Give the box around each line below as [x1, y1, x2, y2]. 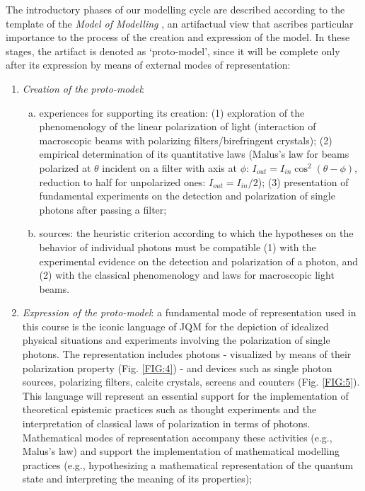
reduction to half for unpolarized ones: [39, 174, 206, 189]
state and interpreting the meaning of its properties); [22, 471, 253, 486]
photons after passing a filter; [39, 202, 167, 216]
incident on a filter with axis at [102, 160, 237, 175]
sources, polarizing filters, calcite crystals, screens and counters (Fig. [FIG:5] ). [22, 374, 360, 389]
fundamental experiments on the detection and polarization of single [39, 188, 335, 203]
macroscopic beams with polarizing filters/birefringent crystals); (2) [39, 132, 332, 147]
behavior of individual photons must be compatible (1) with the [39, 239, 316, 254]
